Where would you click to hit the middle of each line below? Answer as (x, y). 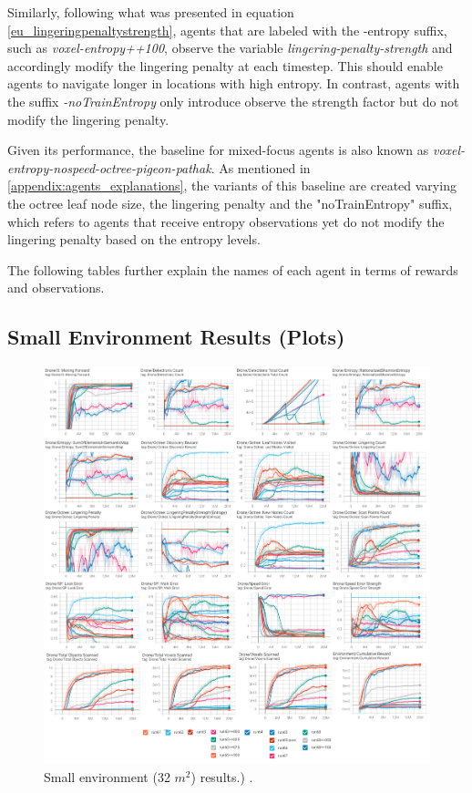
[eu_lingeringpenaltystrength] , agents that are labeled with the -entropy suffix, (227, 30)
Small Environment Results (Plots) (176, 337)
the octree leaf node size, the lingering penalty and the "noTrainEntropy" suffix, (230, 203)
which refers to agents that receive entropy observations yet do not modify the (226, 221)
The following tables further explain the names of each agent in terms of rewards (233, 269)
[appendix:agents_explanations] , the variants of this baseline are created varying (232, 185)
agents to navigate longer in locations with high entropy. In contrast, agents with (234, 83)
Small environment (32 (107, 777)
